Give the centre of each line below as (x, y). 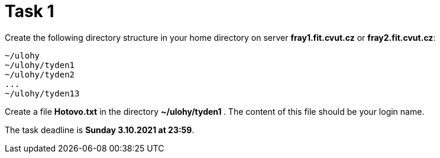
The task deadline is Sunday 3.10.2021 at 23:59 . (100, 130)
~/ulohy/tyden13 (42, 93)
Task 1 (30, 11)
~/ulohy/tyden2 (40, 74)
